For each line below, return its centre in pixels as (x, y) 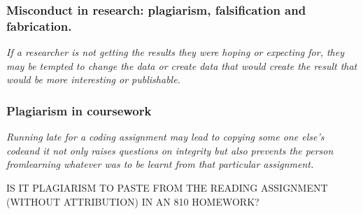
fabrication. (39, 26)
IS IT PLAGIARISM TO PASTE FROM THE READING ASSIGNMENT (167, 187)
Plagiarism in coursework (79, 110)
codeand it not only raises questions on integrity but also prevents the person (170, 150)
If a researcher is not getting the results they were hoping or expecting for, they (175, 52)
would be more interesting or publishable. (93, 79)
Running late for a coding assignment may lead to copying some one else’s (165, 137)
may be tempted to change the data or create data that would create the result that (182, 65)
